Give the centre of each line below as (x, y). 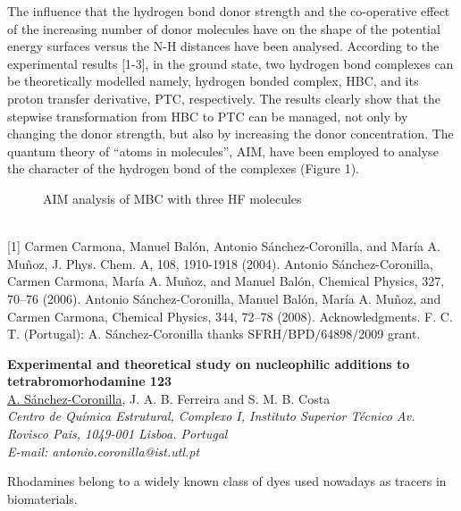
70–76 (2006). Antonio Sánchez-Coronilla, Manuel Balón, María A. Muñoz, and (224, 298)
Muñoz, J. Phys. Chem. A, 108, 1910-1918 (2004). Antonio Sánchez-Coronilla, (220, 263)
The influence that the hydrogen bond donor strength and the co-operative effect (229, 11)
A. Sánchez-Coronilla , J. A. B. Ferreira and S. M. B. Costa (169, 398)
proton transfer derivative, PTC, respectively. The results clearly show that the (224, 98)
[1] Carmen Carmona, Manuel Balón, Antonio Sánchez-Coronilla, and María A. (224, 246)
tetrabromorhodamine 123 (90, 381)
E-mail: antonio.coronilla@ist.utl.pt (104, 451)
